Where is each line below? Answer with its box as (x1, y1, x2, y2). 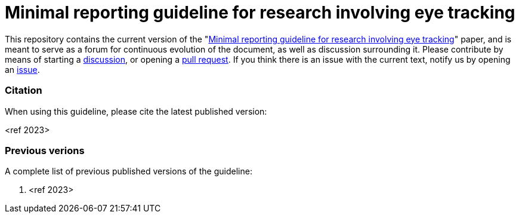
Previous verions (5, 144, 85, 156)
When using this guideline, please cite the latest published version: (5, 106, 267, 116)
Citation (5, 84, 42, 97)
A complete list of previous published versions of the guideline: (5, 166, 252, 177)
